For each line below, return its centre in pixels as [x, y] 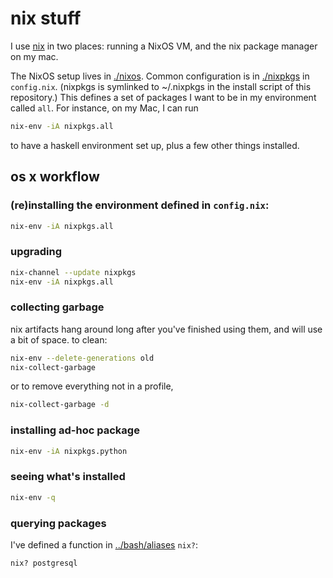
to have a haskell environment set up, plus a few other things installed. [155, 145]
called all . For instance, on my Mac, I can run [104, 108]
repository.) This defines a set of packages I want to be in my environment [163, 97]
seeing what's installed [68, 477]
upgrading [36, 252]
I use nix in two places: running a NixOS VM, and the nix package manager [164, 46]
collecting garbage [57, 307]
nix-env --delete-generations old [82, 358]
